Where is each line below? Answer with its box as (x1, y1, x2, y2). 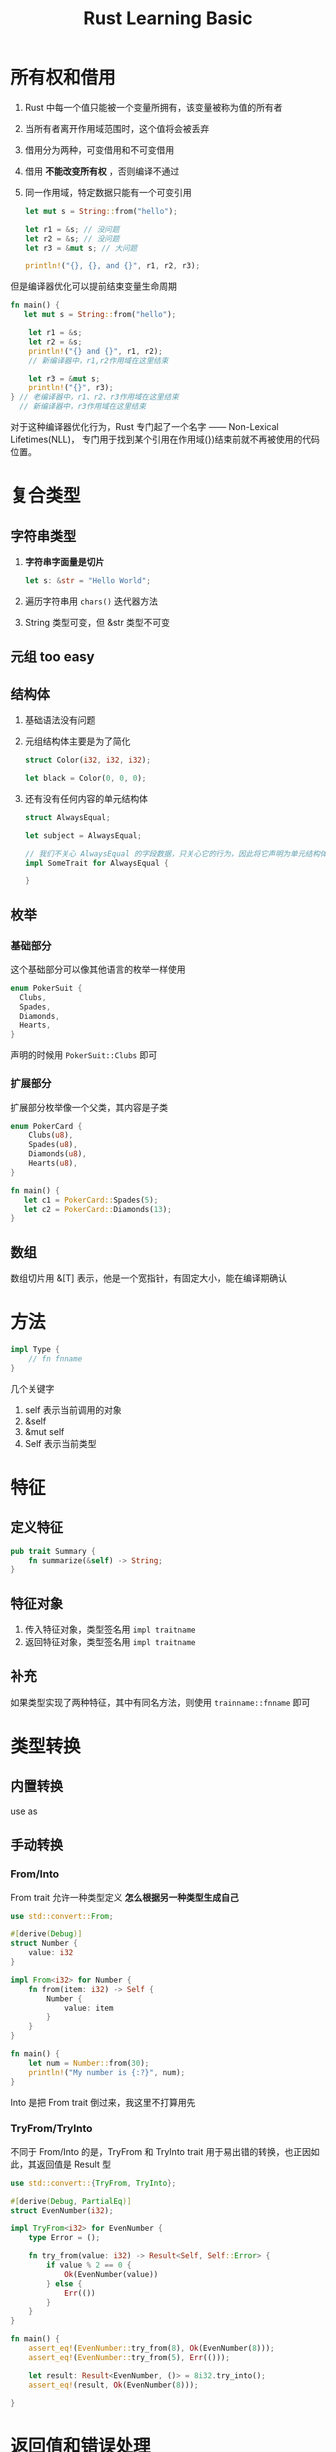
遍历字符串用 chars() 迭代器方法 (24, 595, 158, 607)
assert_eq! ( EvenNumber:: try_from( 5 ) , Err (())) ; (28, 2352, 230, 2362)
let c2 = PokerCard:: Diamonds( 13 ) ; (23, 1204, 172, 1214)
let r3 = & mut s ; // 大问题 (24, 243, 138, 253)
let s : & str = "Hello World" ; (24, 576, 152, 586)
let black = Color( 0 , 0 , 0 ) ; (24, 773, 147, 784)
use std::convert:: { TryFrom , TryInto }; (10, 2178, 177, 2188)
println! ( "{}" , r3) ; (28, 383, 114, 393)
